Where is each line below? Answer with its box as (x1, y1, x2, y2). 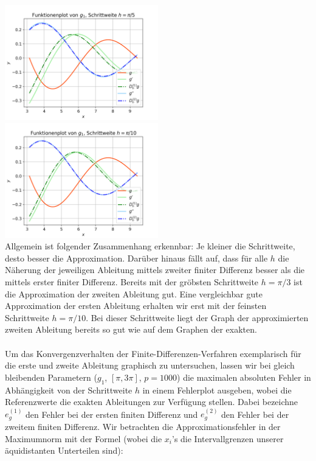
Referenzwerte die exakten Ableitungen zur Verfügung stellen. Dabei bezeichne (5, 395, 298, 408)
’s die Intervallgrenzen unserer (172, 432, 284, 445)
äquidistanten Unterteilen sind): (5, 444, 123, 457)
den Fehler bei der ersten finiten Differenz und (26, 407, 198, 420)
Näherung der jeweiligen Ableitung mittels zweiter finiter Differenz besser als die (5, 263, 305, 276)
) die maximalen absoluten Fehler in (177, 370, 311, 383)
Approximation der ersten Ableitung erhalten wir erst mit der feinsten (5, 299, 267, 312)
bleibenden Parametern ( (5, 370, 97, 383)
